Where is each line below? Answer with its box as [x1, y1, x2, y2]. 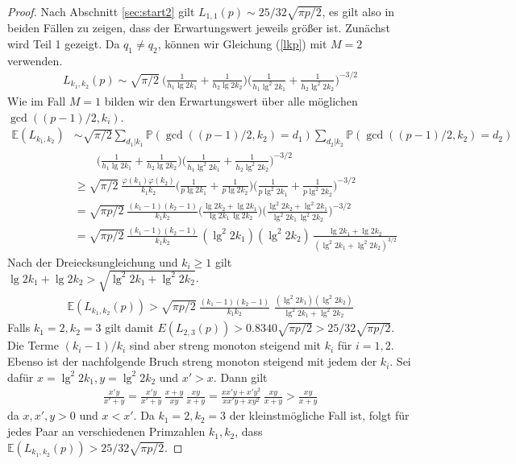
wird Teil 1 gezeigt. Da [7, 35, 120, 52]
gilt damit [105, 319, 154, 336]
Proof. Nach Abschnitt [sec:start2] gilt [7, 3, 195, 19]
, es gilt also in [322, 3, 395, 19]
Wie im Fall [7, 93, 66, 110]
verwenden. [7, 52, 63, 68]
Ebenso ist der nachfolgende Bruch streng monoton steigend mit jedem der [7, 353, 377, 370]
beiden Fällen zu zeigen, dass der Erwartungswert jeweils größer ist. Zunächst [7, 19, 390, 36]
